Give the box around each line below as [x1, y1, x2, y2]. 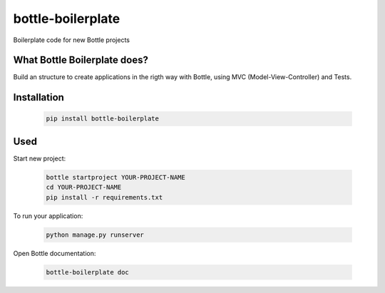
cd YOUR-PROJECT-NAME [46, 183, 122, 192]
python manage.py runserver [46, 230, 144, 239]
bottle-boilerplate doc [46, 268, 130, 276]
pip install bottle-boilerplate [46, 115, 160, 123]
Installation [13, 91, 64, 103]
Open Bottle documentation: [13, 249, 96, 257]
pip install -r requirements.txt [46, 193, 163, 201]
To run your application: [13, 211, 83, 220]
